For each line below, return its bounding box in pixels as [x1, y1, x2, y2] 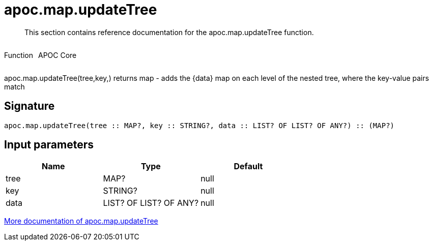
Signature [4, 100, 55, 113]
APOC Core [38, 50, 77, 59]
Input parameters [4, 138, 94, 151]
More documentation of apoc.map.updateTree [4, 217, 158, 226]
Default [234, 161, 263, 172]
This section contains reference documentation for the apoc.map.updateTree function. [24, 27, 314, 37]
